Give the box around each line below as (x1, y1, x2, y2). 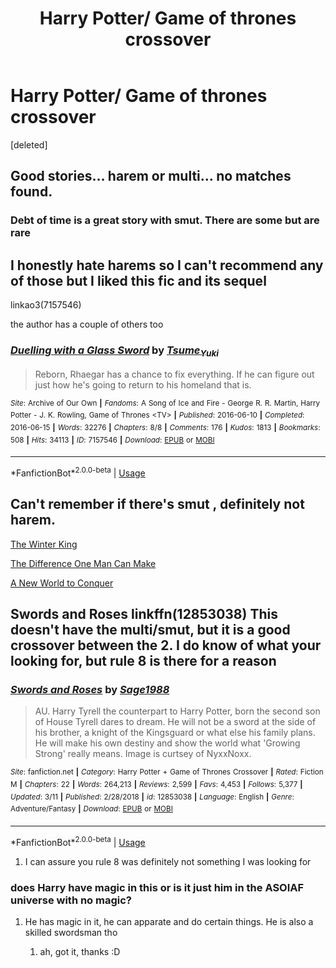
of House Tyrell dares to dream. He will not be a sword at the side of (34, 716, 317, 728)
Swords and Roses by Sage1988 (10, 683, 170, 697)
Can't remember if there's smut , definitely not (10, 496, 305, 513)
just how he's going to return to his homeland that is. (34, 378, 252, 391)
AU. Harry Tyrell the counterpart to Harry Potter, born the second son (34, 705, 321, 717)
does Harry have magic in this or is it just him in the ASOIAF (10, 880, 305, 894)
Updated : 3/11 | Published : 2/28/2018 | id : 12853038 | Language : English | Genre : (10, 792, 295, 802)
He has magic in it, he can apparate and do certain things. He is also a (24, 915, 314, 927)
